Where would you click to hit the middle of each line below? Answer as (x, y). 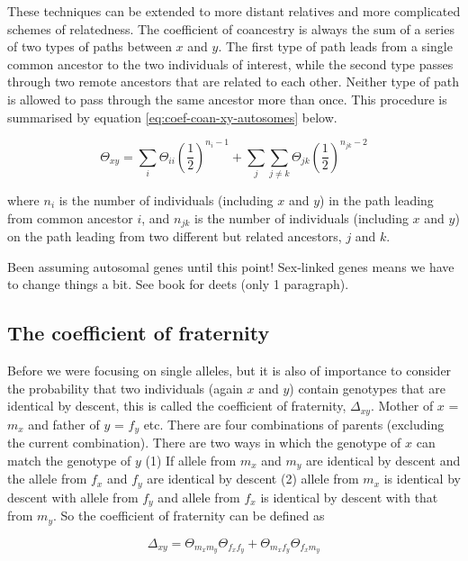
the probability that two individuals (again (125, 388)
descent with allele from (73, 497)
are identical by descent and (383, 460)
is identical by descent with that (349, 497)
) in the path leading (377, 199)
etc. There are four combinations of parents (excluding (294, 424)
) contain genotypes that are (367, 388)
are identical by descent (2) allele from (253, 479)
